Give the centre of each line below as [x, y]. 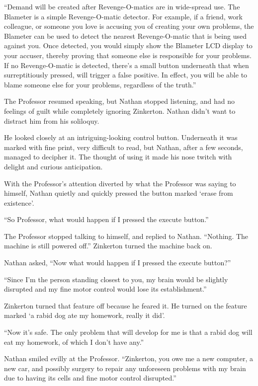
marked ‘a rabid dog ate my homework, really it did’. [85, 315]
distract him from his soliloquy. [52, 120]
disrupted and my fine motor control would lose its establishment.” [105, 289]
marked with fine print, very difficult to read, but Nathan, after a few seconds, [124, 147]
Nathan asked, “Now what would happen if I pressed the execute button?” [118, 263]
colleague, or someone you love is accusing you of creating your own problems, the [129, 26]
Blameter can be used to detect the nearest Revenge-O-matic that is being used [125, 36]
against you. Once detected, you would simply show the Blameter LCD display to [128, 45]
